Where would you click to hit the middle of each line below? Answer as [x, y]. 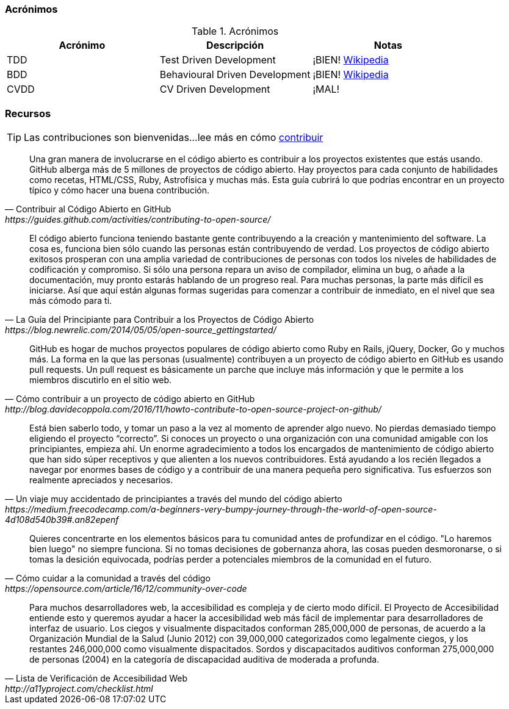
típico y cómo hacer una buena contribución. [119, 190]
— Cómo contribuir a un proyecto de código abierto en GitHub [130, 399]
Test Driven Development [218, 60]
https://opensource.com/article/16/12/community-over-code [126, 589]
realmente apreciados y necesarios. [101, 480]
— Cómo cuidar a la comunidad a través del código [108, 578]
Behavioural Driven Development [235, 75]
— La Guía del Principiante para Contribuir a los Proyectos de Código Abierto [160, 320]
